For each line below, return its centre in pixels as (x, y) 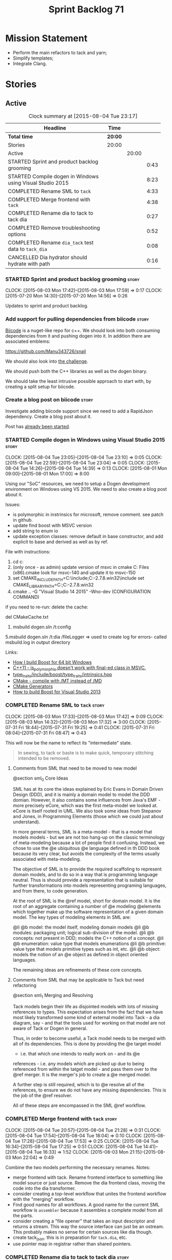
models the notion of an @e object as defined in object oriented (80, 955)
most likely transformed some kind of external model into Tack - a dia (86, 1017)
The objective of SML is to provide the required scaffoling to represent (87, 869)
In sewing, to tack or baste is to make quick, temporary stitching (86, 753)
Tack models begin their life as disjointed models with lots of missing (85, 1007)
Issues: (13, 505)
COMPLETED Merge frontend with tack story (61, 1119)
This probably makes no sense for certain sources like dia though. (83, 1232)
